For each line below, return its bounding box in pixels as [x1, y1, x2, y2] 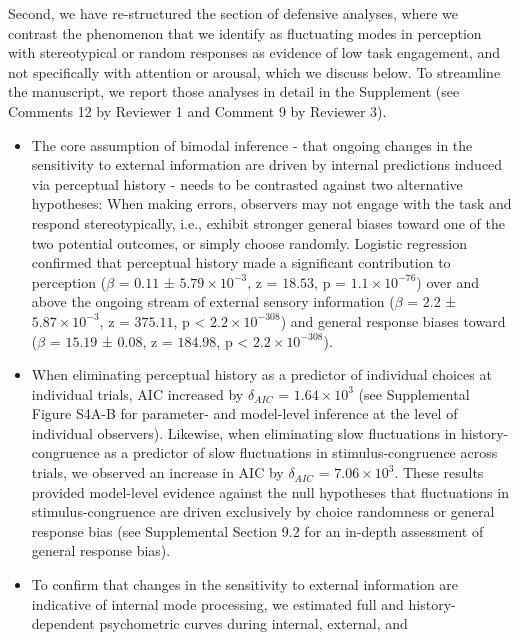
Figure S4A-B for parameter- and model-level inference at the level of [31, 403, 458, 424]
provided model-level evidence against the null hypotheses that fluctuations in [31, 481, 509, 502]
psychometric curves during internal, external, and [99, 613, 408, 634]
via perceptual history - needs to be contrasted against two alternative [31, 173, 463, 194]
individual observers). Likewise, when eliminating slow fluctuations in [31, 422, 457, 443]
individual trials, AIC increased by [31, 383, 244, 404]
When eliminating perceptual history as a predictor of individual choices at [31, 364, 492, 385]
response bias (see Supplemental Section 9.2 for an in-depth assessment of [31, 520, 484, 541]
